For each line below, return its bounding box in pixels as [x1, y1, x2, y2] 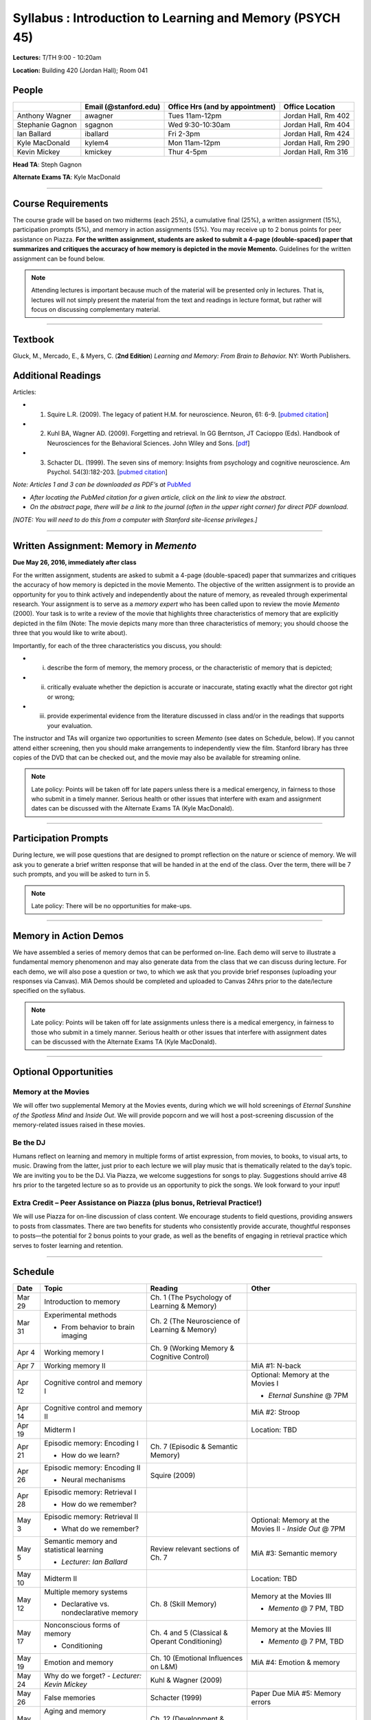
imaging [60, 1331, 87, 1341]
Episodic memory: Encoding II [43, 1463, 141, 1472]
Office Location [283, 102, 335, 111]
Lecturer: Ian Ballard [60, 1557, 128, 1567]
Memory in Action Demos [12, 929, 124, 942]
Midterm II [43, 1574, 78, 1584]
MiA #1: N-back [251, 1361, 302, 1370]
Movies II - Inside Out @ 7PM [251, 1524, 346, 1534]
